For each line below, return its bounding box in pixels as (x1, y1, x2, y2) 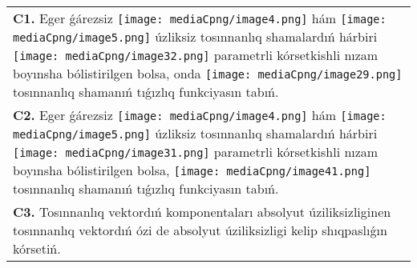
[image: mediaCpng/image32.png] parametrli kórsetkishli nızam (13, 46, 379, 64)
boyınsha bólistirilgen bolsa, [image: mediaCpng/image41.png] (13, 161, 371, 179)
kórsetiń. (13, 239, 61, 258)
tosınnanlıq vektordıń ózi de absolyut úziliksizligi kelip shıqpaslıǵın (13, 221, 387, 239)
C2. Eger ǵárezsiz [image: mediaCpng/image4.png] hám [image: (13, 106, 387, 124)
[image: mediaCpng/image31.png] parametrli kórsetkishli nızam (13, 142, 379, 161)
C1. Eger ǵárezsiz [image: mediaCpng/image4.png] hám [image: (13, 9, 387, 27)
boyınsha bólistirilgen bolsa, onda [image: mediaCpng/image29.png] (13, 64, 403, 82)
